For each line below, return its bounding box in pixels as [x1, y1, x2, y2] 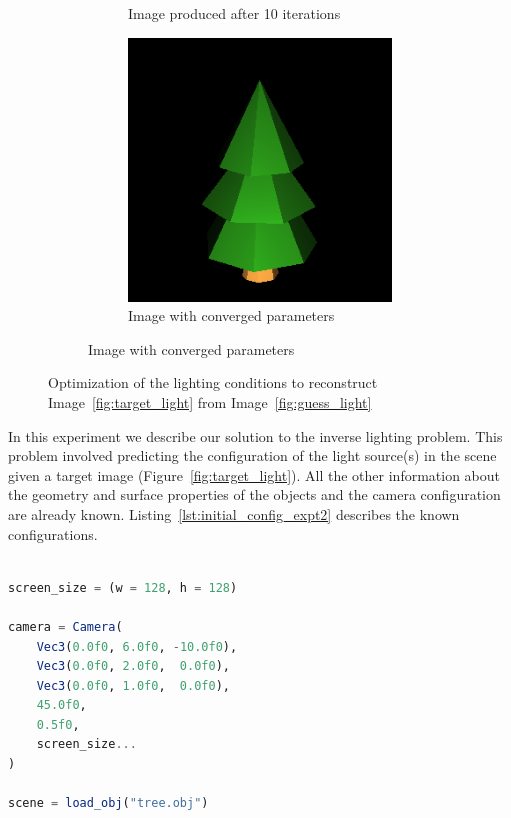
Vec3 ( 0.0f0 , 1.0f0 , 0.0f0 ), [36, 678, 230, 693]
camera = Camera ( [8, 619, 123, 634]
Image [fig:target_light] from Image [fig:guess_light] [48, 391, 372, 412]
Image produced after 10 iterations [128, 3, 341, 23]
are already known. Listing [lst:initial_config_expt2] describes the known [8, 503, 460, 524]
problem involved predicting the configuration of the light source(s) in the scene [8, 445, 497, 466]
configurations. [8, 523, 98, 544]
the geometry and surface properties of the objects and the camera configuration [8, 484, 501, 505]
